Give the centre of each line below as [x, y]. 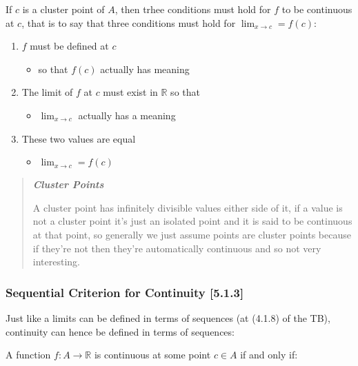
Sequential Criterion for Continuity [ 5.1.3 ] [125, 292]
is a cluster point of [63, 9]
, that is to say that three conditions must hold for [129, 22]
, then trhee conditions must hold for [193, 9]
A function [28, 355]
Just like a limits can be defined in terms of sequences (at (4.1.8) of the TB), [168, 317]
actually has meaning [145, 69]
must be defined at [69, 46]
